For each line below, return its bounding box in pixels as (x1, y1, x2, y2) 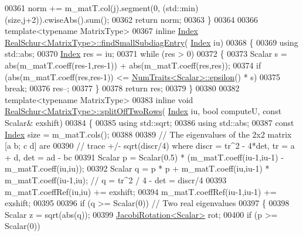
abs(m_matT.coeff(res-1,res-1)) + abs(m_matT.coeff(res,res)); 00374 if (5, 59, 261, 71)
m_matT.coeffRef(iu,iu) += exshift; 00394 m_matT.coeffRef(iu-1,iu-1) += (5, 185, 277, 197)
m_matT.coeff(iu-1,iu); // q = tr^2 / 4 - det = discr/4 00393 (5, 173, 227, 186)
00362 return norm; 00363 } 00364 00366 (112, 13, 258, 25)
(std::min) (162, 2, 199, 13)
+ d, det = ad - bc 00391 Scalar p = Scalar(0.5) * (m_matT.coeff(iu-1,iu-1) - (5, 151, 284, 163)
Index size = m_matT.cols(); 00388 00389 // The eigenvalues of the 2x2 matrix (5, 128, 292, 140)
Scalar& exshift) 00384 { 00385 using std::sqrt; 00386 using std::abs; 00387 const (5, 116, 294, 128)
